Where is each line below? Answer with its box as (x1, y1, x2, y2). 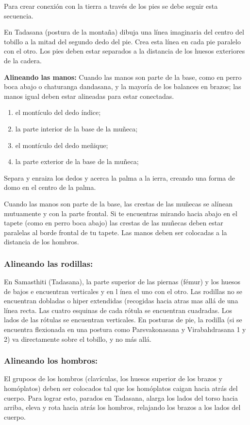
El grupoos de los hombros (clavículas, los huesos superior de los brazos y (4, 373, 222, 384)
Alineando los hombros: (4, 354, 98, 367)
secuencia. (4, 10, 33, 20)
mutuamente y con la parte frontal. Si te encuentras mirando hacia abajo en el (4, 208, 237, 218)
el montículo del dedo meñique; (15, 140, 108, 150)
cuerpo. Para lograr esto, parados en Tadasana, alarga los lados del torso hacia (4, 392, 238, 403)
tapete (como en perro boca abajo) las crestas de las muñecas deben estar (4, 218, 223, 228)
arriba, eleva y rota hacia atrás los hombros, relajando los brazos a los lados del (4, 402, 241, 412)
